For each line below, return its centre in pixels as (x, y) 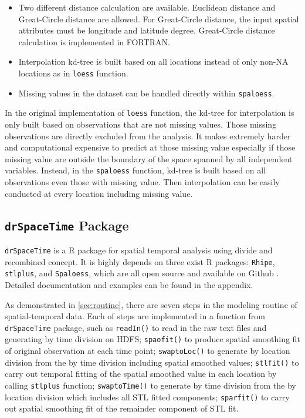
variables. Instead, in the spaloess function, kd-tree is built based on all (135, 170)
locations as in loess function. (73, 73)
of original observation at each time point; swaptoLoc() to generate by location (148, 350)
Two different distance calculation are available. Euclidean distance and (147, 7)
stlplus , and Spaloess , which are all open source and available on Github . (142, 273)
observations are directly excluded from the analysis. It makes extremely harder (148, 136)
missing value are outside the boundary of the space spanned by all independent (149, 158)
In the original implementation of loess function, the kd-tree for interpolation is (150, 113)
